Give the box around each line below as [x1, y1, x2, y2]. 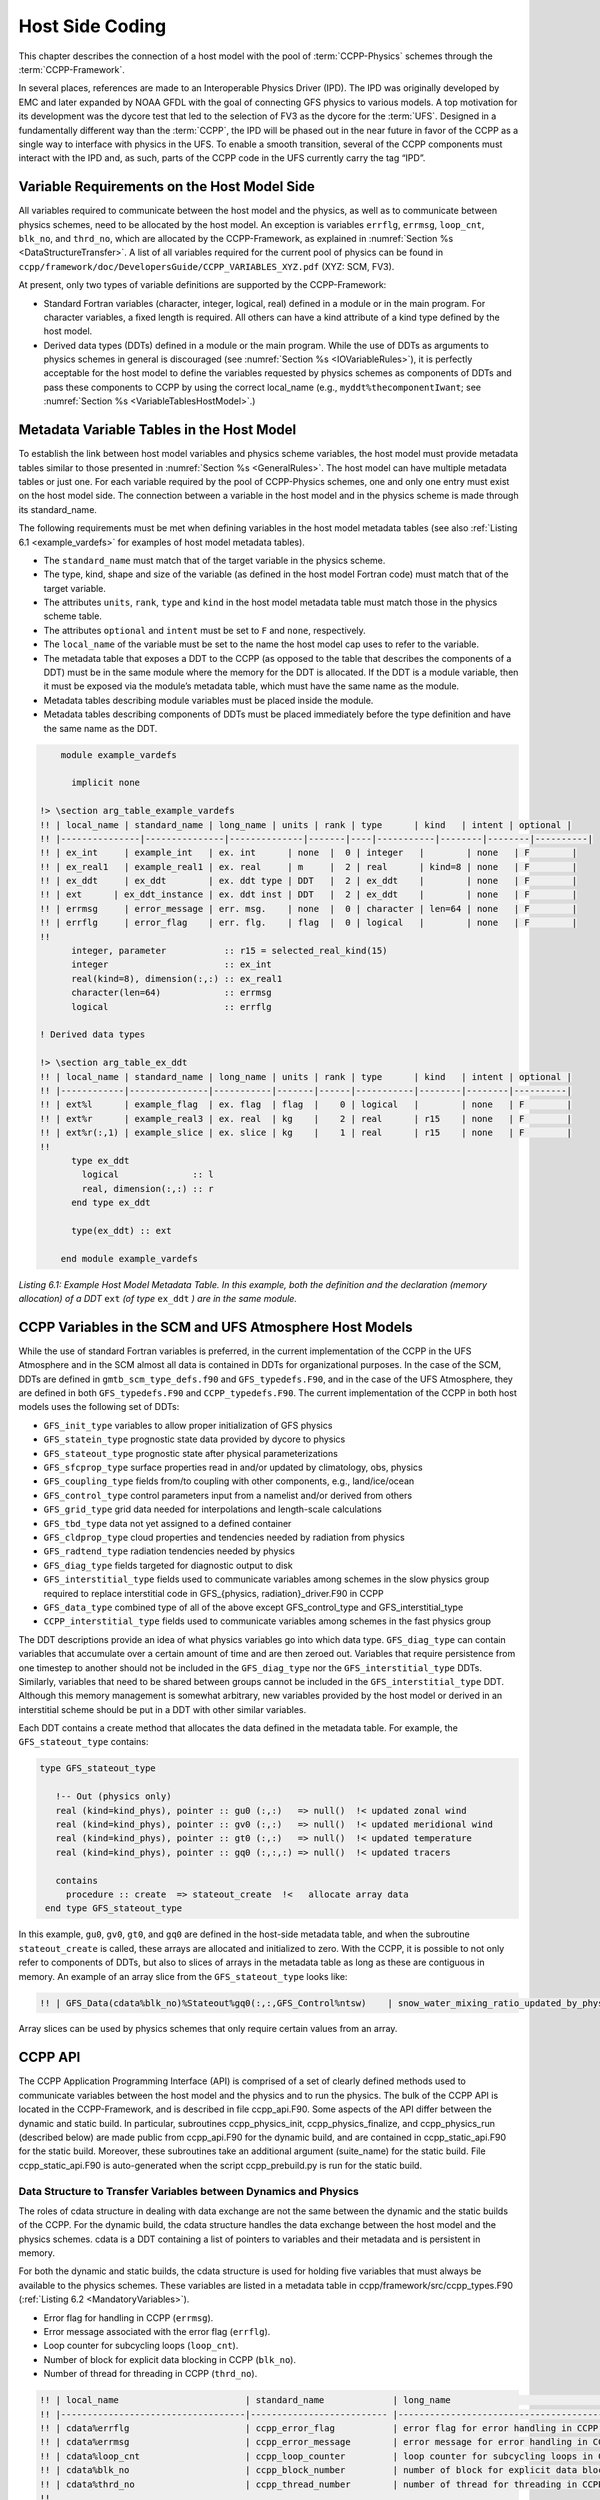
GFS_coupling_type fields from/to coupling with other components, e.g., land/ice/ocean [43, 1475, 415, 1487]
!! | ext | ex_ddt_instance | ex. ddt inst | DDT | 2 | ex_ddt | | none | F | [39, 889, 578, 900]
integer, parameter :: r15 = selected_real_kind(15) [71, 945, 388, 957]
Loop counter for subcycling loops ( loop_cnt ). [43, 2340, 239, 2352]
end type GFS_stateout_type [45, 1903, 183, 1914]
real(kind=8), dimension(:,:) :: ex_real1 [71, 973, 283, 984]
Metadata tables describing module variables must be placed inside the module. [43, 694, 374, 706]
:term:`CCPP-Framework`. [18, 63, 125, 75]
